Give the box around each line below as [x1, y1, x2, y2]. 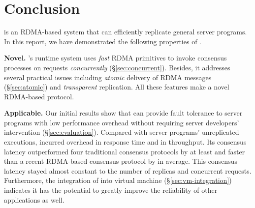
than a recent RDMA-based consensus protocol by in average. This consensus [4, 156, 237, 166]
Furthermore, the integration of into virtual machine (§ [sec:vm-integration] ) [4, 175, 232, 185]
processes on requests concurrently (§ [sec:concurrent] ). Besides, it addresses [4, 62, 230, 72]
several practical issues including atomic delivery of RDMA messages [4, 72, 212, 82]
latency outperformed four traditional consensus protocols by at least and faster [4, 146, 245, 156]
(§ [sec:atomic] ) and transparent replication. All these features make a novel [4, 82, 229, 92]
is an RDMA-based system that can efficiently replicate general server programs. [4, 27, 247, 37]
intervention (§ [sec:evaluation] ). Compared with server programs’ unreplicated [4, 127, 239, 137]
